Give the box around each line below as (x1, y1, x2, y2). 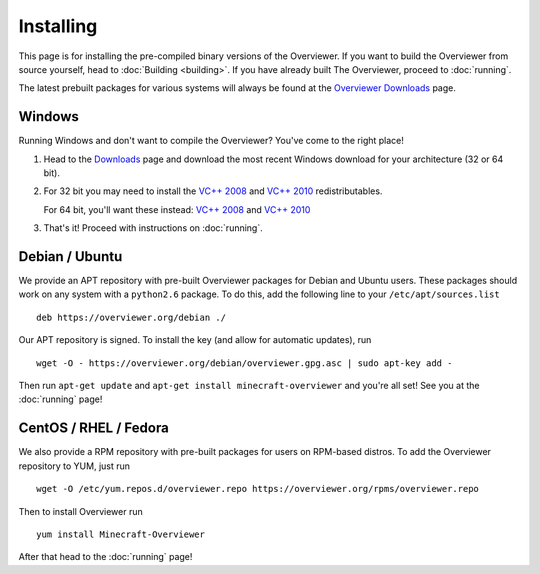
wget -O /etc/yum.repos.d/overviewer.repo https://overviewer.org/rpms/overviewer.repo (36, 483, 480, 495)
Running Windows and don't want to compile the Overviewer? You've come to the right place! (18, 135, 405, 147)
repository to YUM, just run (18, 460, 130, 472)
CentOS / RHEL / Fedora (18, 420, 169, 437)
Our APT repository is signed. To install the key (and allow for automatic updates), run (18, 334, 372, 346)
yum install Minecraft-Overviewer (36, 528, 205, 540)
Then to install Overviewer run (18, 505, 144, 517)
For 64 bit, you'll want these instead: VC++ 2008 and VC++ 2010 (43, 203, 311, 215)
